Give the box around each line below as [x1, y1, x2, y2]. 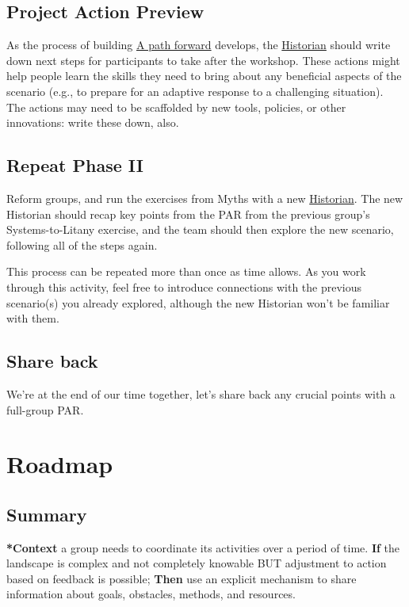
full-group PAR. [6, 401, 84, 418]
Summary [6, 502, 87, 526]
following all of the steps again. [6, 236, 158, 253]
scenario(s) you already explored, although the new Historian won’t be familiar [6, 294, 390, 311]
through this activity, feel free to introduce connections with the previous [6, 278, 362, 295]
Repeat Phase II [6, 153, 143, 178]
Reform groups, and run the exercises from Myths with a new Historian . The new [6, 189, 403, 206]
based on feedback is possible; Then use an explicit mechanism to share [6, 570, 357, 586]
